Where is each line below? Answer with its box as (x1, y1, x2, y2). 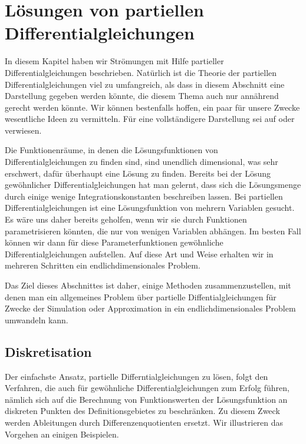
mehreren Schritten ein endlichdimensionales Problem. (5, 259, 200, 271)
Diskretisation (5, 342, 92, 360)
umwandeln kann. (5, 313, 68, 326)
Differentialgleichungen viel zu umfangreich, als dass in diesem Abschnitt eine (5, 78, 285, 90)
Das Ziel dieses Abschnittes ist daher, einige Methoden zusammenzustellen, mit (5, 279, 291, 291)
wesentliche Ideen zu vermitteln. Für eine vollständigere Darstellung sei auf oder (5, 112, 295, 125)
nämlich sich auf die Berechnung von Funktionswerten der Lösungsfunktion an (5, 393, 288, 405)
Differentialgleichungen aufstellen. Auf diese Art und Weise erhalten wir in (5, 247, 274, 260)
